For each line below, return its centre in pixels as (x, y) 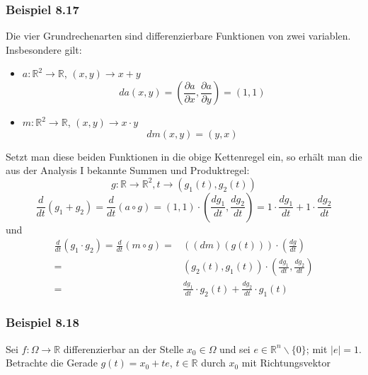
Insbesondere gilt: (44, 49)
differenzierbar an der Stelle (123, 348)
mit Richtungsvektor (286, 363)
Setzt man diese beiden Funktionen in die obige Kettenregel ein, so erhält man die (184, 156)
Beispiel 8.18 (42, 322)
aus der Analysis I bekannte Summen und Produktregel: (128, 170)
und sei (235, 348)
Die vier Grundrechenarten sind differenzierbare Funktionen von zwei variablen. (178, 36)
